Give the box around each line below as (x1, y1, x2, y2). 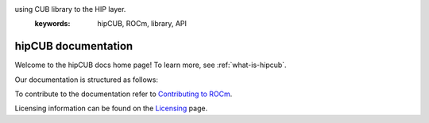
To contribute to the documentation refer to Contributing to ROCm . (14, 89, 233, 99)
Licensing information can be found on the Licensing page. (14, 103, 208, 114)
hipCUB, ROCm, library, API (97, 19, 187, 28)
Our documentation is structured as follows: (14, 75, 159, 84)
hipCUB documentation (14, 39, 133, 53)
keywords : (34, 19, 71, 28)
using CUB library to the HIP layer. (14, 5, 126, 13)
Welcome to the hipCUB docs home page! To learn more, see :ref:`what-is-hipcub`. (14, 60, 287, 70)
